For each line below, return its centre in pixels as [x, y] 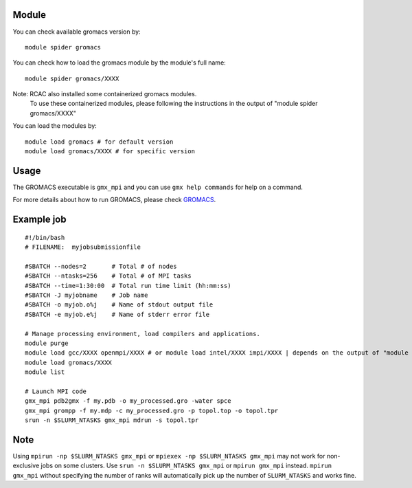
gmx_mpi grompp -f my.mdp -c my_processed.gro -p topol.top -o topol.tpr [152, 410]
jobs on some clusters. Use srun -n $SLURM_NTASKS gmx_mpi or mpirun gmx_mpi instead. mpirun [186, 466]
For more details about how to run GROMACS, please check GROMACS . [114, 200]
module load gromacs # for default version [99, 142]
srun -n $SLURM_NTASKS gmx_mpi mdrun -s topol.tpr [112, 420]
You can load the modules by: [55, 126]
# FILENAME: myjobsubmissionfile [83, 247]
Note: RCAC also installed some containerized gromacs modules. [105, 94]
